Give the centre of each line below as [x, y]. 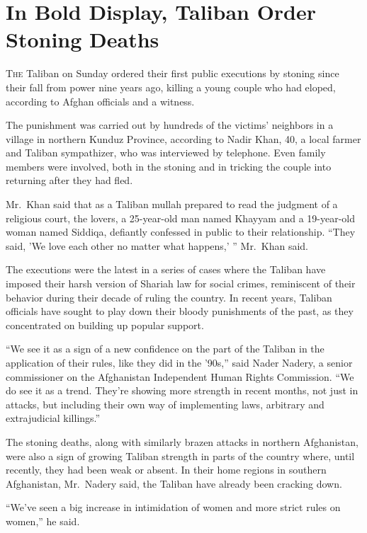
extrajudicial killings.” [53, 418]
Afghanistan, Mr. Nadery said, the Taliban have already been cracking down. [174, 483]
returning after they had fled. [69, 180]
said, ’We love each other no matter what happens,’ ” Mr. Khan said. [157, 245]
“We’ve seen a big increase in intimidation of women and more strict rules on [173, 507]
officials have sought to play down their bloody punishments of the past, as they [180, 311]
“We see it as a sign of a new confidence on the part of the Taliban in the [165, 349]
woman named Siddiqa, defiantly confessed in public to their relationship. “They [181, 232]
